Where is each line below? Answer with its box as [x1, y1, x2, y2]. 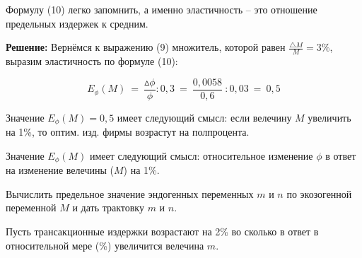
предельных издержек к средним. [6, 16, 148, 30]
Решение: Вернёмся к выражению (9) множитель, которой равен [6, 40, 286, 54]
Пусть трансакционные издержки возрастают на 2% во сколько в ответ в [6, 223, 319, 238]
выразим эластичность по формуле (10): [6, 54, 178, 69]
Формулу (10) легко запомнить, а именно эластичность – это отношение [6, 2, 317, 16]
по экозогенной [286, 186, 352, 201]
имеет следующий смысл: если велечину [117, 110, 292, 124]
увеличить [308, 110, 351, 124]
